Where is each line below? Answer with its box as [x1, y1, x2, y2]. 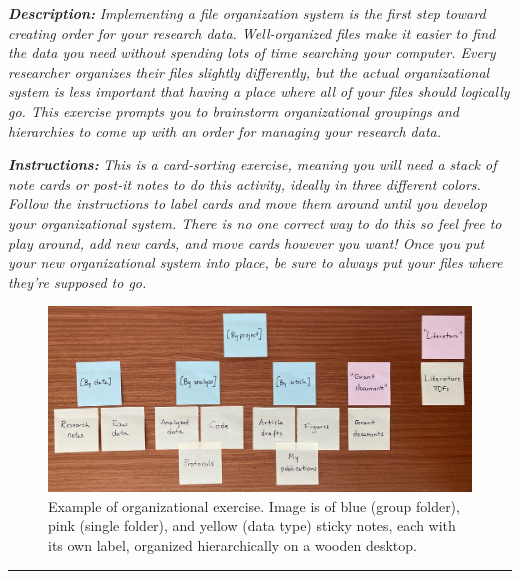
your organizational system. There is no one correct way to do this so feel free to [8, 212, 502, 233]
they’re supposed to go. [8, 271, 147, 292]
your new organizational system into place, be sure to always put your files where [8, 252, 503, 273]
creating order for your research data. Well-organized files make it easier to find [8, 22, 496, 43]
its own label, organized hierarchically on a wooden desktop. [48, 535, 417, 555]
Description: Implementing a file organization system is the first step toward [8, 3, 486, 23]
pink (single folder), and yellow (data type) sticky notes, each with [48, 515, 456, 536]
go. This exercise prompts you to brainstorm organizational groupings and [8, 100, 459, 121]
